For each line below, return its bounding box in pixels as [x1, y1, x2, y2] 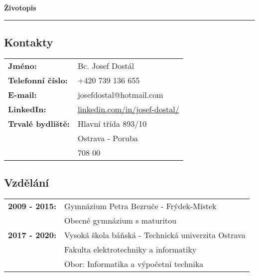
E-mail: [8, 88, 37, 100]
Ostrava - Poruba [77, 132, 138, 144]
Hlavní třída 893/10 [77, 117, 147, 129]
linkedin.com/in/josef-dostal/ [77, 103, 179, 115]
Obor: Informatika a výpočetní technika [64, 258, 204, 270]
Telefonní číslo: [8, 74, 68, 86]
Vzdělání [4, 175, 49, 190]
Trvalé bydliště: [8, 117, 70, 129]
